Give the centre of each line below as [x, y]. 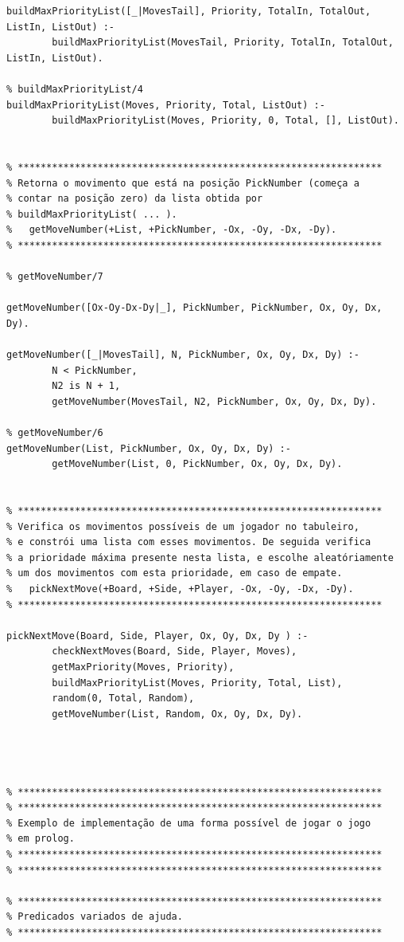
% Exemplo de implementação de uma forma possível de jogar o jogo [189, 823]
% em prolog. [41, 839]
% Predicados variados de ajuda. [95, 917]
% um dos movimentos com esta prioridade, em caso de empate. [175, 573]
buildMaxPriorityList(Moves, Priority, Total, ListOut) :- [166, 105]
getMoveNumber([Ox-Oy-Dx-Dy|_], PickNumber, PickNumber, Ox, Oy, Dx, [194, 308]
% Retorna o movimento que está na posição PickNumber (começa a [183, 183]
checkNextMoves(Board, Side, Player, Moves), [175, 652]
